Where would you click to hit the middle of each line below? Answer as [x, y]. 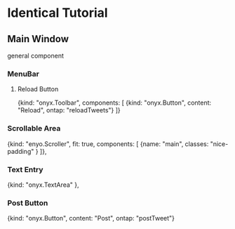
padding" [21, 151]
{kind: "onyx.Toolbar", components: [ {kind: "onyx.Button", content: [114, 103]
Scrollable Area [34, 129]
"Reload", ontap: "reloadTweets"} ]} [69, 110]
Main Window [38, 39]
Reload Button [38, 89]
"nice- [219, 144]
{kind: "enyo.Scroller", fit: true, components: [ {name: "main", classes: [108, 144]
